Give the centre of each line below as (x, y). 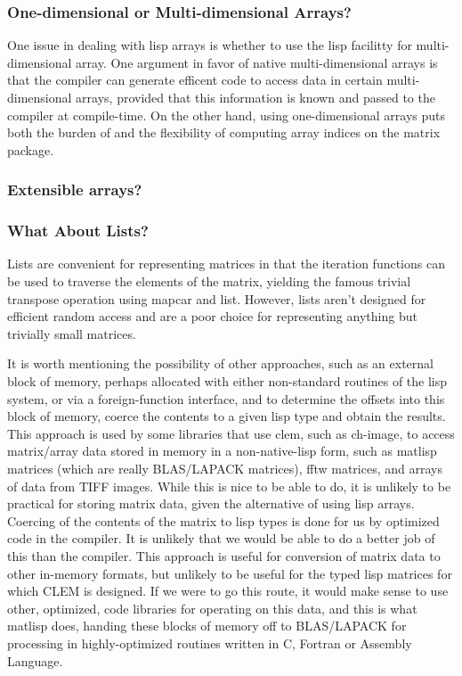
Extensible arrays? (75, 190)
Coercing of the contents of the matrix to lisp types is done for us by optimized (223, 520)
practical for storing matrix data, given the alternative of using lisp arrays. (211, 503)
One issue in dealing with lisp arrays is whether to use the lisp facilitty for (210, 45)
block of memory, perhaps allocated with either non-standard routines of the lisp (227, 381)
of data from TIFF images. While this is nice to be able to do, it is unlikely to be (229, 486)
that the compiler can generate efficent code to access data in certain (195, 80)
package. (31, 149)
